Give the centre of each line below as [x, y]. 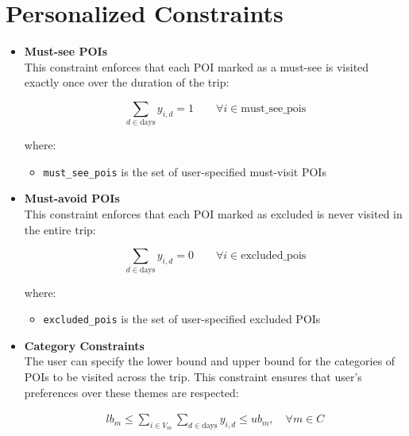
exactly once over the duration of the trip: [127, 82]
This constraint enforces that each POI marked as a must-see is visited [197, 66]
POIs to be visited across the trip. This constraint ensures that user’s [193, 377]
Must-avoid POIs [72, 198]
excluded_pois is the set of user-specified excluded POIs [182, 319]
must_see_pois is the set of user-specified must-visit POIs [185, 171]
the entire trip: [60, 229]
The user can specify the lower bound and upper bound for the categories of [210, 361]
